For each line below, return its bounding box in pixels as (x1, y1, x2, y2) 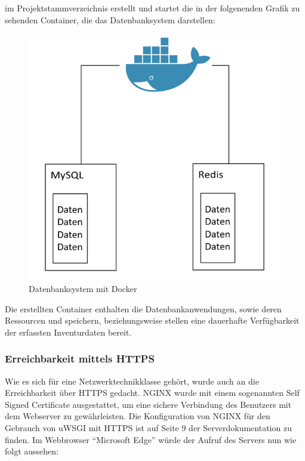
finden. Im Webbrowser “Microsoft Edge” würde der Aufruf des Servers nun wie (5, 433, 297, 445)
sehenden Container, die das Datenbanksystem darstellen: (5, 13, 215, 26)
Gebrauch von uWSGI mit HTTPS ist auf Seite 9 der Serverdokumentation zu (5, 421, 292, 434)
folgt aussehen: (5, 445, 58, 457)
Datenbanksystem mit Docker (29, 282, 137, 294)
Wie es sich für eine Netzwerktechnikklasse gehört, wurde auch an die (5, 374, 259, 387)
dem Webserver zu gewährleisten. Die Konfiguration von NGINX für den (5, 410, 270, 422)
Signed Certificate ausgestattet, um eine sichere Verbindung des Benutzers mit (5, 398, 292, 410)
